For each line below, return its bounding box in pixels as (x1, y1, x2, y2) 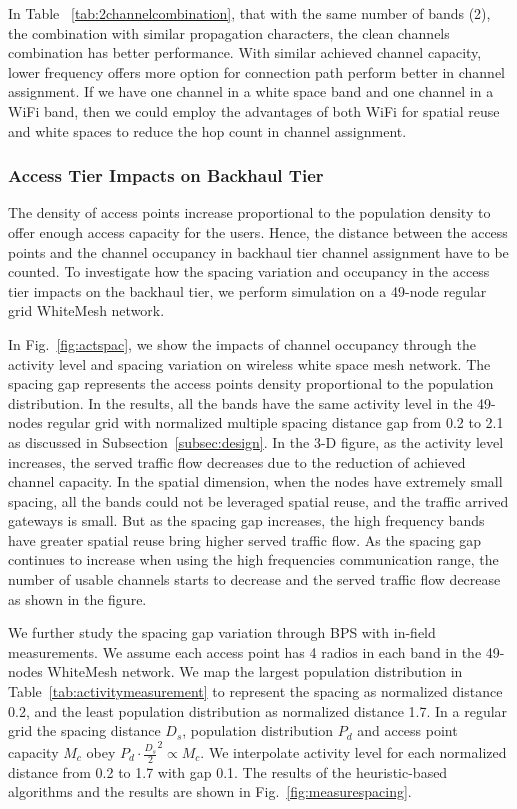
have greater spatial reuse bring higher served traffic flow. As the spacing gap (8, 529, 482, 550)
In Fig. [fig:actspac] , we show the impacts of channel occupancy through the (8, 333, 476, 354)
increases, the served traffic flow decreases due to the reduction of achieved (8, 451, 466, 472)
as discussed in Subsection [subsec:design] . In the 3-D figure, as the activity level (8, 431, 504, 452)
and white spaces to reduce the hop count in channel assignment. (8, 120, 407, 141)
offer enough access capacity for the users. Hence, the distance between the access (8, 221, 508, 242)
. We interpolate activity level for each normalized (200, 742, 507, 763)
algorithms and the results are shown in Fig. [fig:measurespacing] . (8, 781, 412, 802)
